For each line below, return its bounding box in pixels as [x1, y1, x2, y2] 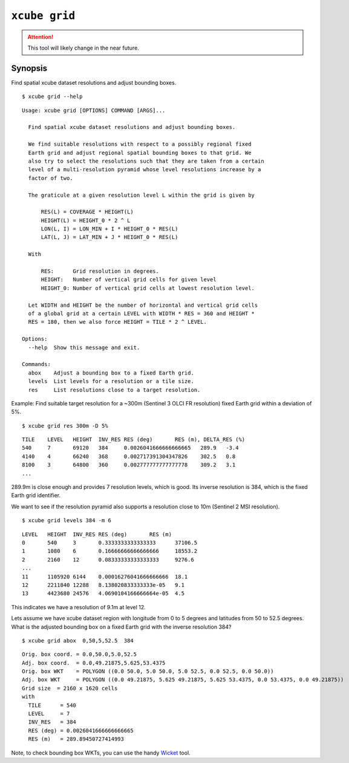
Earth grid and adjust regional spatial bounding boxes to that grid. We [28, 149, 252, 156]
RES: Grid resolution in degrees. [41, 268, 160, 275]
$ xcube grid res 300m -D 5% [22, 422, 108, 429]
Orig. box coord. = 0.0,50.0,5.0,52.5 [22, 651, 137, 658]
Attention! [27, 33, 54, 41]
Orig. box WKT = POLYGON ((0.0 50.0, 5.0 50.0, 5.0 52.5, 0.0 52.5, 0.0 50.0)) [22, 668, 274, 675]
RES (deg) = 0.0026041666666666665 [28, 727, 134, 734]
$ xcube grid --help [22, 93, 83, 100]
